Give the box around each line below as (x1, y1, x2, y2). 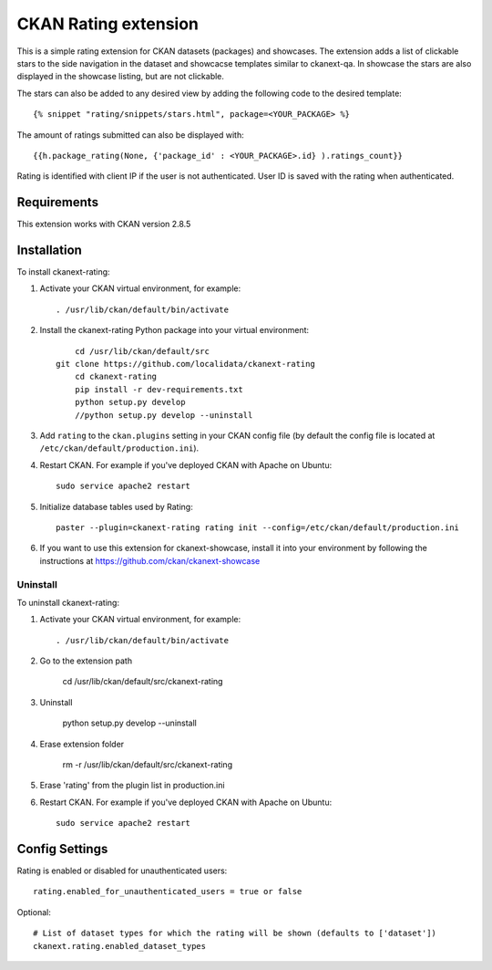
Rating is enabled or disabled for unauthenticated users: (16, 865, 228, 876)
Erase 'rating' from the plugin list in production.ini (39, 780, 225, 791)
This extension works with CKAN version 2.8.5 (16, 219, 191, 230)
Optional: (16, 906, 52, 917)
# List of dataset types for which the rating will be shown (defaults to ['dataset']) (33, 928, 437, 939)
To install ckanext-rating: (16, 266, 110, 277)
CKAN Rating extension (16, 14, 200, 34)
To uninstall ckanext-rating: (16, 597, 120, 608)
